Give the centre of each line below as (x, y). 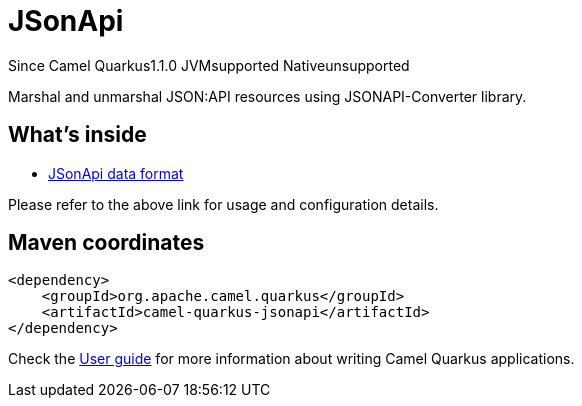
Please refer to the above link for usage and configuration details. (223, 204)
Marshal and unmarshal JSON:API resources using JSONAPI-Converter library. (267, 96)
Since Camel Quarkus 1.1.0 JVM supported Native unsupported (209, 65)
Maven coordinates (106, 243)
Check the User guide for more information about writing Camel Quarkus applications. (291, 359)
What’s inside (77, 135)
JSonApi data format (116, 173)
